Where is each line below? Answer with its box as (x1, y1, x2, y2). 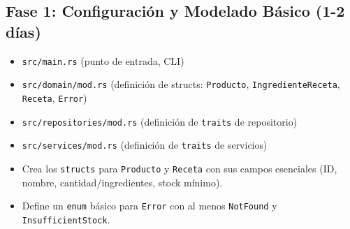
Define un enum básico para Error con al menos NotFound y (22, 198, 277, 213)
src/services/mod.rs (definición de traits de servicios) (22, 138, 268, 152)
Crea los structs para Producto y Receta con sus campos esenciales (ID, (22, 161, 337, 175)
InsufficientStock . (22, 212, 110, 226)
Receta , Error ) (22, 90, 87, 105)
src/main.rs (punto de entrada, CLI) (22, 53, 184, 68)
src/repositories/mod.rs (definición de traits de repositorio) (22, 114, 298, 128)
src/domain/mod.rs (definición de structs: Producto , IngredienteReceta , (22, 77, 340, 91)
